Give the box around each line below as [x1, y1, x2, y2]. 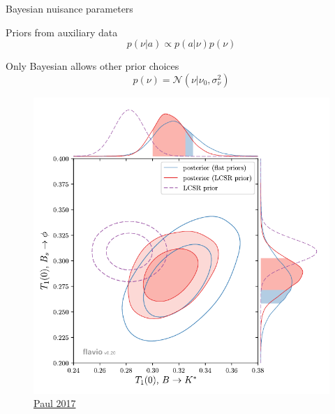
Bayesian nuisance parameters [6, 1, 133, 15]
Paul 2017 [33, 396, 76, 411]
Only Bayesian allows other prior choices [6, 59, 179, 73]
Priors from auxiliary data [6, 24, 118, 39]
